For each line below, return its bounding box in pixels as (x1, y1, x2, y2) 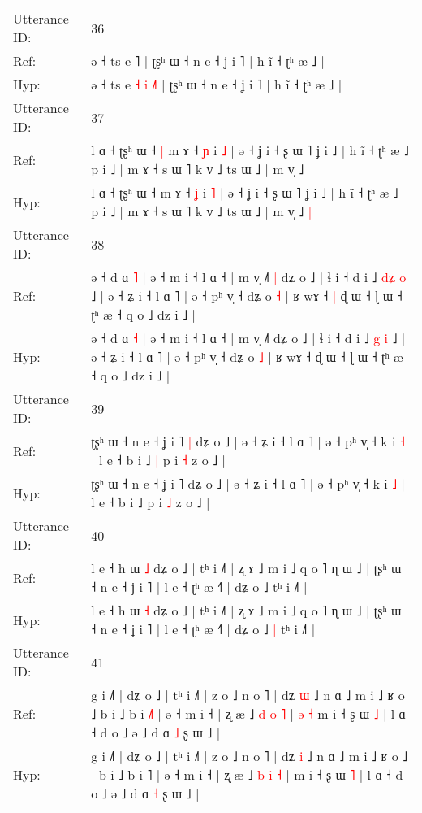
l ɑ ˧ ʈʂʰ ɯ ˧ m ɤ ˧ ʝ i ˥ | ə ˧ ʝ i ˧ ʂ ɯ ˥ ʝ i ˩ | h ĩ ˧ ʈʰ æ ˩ (91, 183, 398, 202)
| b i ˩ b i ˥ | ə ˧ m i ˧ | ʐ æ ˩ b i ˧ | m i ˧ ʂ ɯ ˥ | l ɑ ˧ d (91, 765, 403, 784)
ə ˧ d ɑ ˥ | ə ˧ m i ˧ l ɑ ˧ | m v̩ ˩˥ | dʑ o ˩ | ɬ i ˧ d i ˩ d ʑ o (91, 267, 407, 286)
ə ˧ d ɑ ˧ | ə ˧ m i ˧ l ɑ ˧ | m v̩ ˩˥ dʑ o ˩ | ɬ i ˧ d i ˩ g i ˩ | (91, 328, 406, 347)
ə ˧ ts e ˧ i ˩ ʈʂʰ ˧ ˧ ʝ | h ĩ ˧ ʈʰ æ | (91, 75, 342, 93)
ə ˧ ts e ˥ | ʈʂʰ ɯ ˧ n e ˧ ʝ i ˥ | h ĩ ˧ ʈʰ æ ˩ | (91, 51, 325, 70)
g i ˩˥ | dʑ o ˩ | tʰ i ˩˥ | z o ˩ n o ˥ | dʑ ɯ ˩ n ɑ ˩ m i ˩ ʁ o (91, 685, 405, 704)
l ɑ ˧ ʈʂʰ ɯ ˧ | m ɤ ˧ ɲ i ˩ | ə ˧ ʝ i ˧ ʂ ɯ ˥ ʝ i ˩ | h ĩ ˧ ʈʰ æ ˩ (91, 141, 409, 159)
